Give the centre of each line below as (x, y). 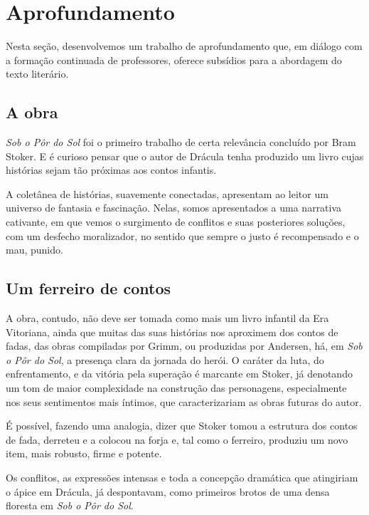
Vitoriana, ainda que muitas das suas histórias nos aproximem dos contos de (172, 332)
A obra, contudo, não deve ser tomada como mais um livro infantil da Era (167, 318)
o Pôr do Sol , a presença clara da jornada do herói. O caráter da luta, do (165, 359)
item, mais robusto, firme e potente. (84, 453)
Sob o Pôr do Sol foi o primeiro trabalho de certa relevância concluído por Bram (181, 142)
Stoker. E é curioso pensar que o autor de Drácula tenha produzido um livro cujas (185, 156)
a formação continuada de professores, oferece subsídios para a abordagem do (174, 59)
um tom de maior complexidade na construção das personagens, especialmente (176, 388)
